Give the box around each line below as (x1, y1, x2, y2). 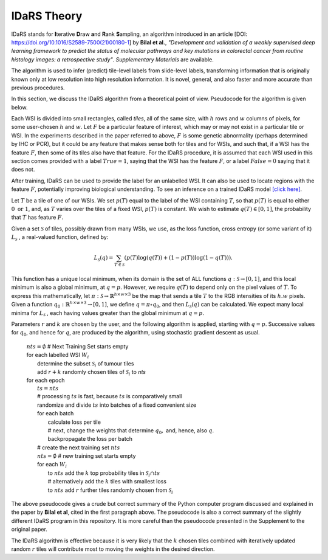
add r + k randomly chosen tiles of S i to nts (37, 368, 146, 377)
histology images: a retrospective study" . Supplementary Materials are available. (11, 55, 214, 63)
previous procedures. (11, 84, 65, 91)
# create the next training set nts (37, 444, 120, 451)
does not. (11, 166, 35, 173)
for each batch (37, 410, 74, 417)
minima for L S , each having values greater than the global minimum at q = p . (11, 309, 205, 317)
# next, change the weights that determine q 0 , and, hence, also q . (47, 426, 214, 435)
